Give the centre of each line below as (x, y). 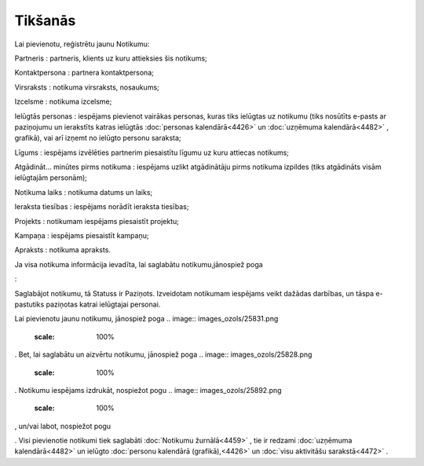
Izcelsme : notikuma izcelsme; (63, 101)
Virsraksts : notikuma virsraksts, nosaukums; (87, 87)
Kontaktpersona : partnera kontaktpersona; (84, 73)
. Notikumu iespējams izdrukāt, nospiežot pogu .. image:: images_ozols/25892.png (148, 390)
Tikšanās (45, 20)
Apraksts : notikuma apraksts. (63, 250)
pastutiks (29, 304)
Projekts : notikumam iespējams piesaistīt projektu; (97, 221)
